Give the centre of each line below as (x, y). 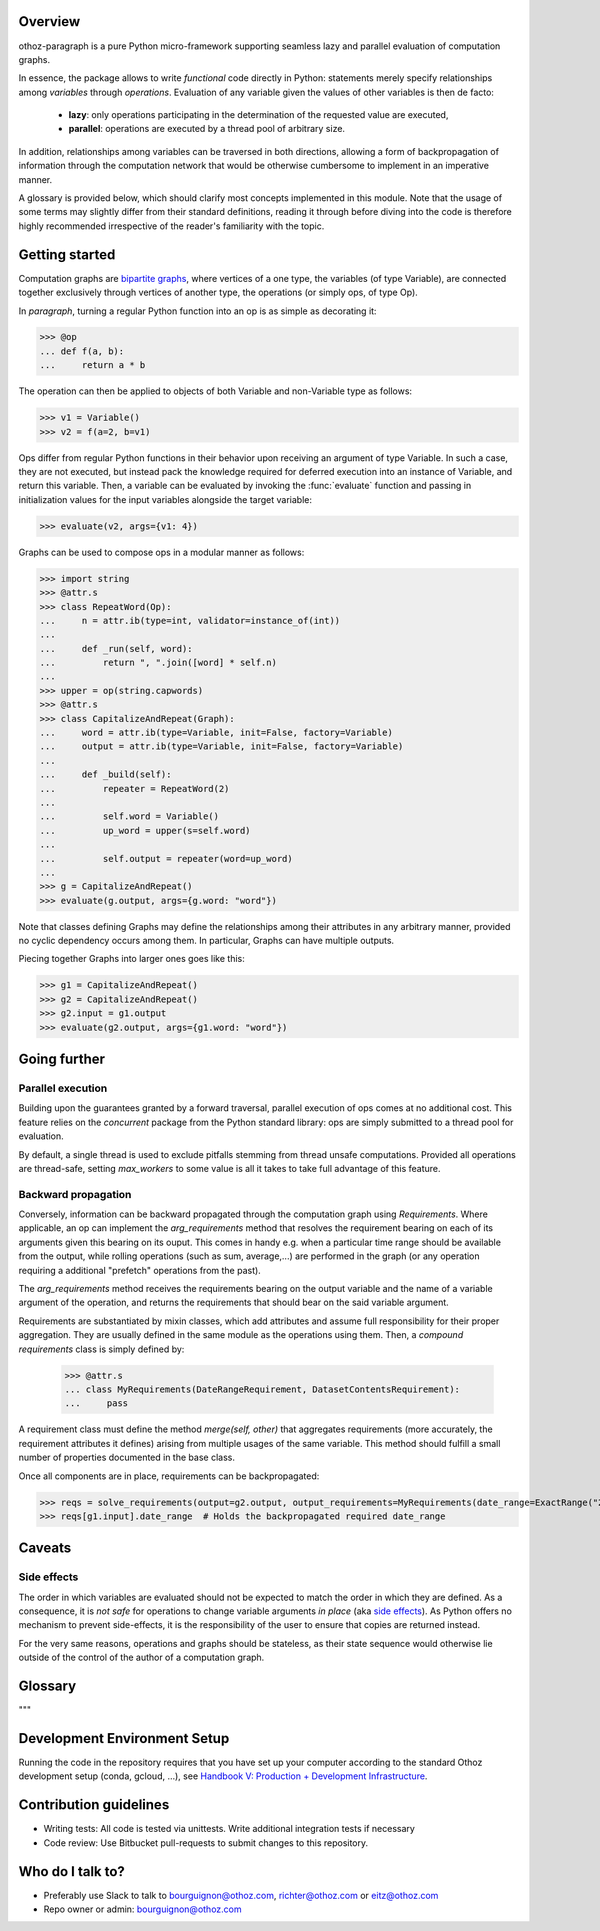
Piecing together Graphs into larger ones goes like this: (131, 959)
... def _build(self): (105, 774)
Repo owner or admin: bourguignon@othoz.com (142, 1909)
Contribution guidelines (94, 1805)
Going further (61, 1059)
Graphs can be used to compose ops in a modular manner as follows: (161, 552)
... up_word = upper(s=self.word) (145, 830)
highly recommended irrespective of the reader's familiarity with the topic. (171, 226)
